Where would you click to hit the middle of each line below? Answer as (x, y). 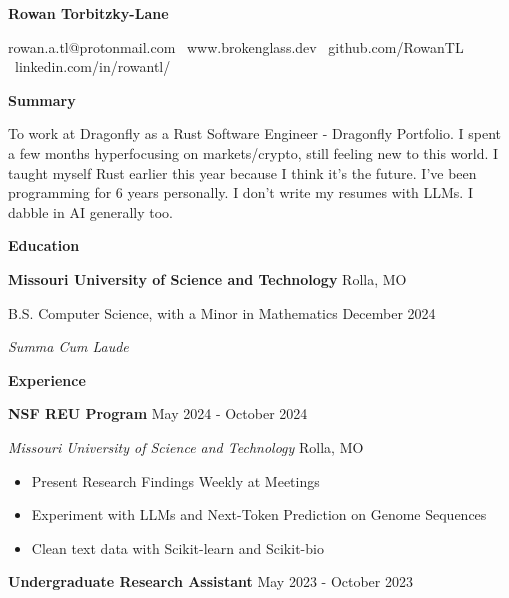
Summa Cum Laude (68, 346)
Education (44, 245)
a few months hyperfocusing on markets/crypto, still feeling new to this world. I (253, 152)
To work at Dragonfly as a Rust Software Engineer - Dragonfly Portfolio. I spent (255, 133)
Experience (47, 379)
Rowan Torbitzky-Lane (88, 13)
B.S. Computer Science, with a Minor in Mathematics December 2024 (222, 312)
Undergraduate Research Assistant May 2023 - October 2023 (210, 581)
